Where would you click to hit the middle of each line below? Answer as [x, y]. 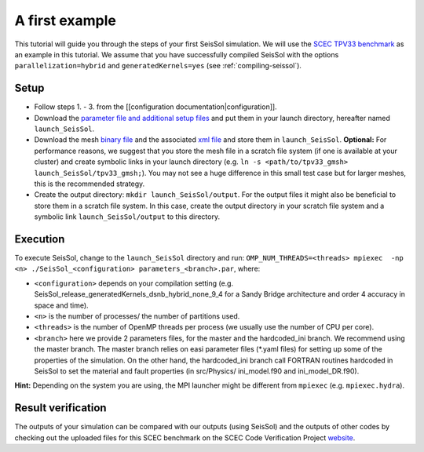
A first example [66, 20]
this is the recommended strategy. [90, 184]
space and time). [62, 305]
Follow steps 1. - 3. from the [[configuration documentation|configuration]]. [156, 107]
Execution [40, 239]
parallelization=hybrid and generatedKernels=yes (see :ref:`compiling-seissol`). [158, 66]
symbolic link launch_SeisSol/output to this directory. [127, 217]
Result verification [60, 408]
